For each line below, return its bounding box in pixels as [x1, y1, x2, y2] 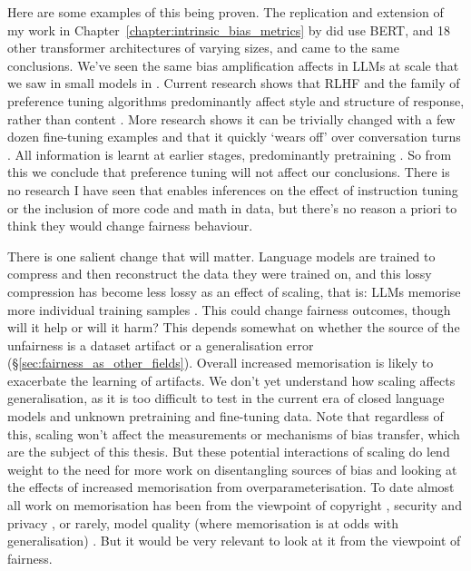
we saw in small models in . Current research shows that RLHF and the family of [7, 74, 460, 93]
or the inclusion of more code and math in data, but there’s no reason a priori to [7, 198, 457, 217]
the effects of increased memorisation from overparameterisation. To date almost [7, 477, 455, 497]
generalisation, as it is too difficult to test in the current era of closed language [7, 389, 445, 408]
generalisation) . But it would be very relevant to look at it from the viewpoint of [7, 531, 461, 550]
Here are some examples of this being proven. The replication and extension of [7, 3, 444, 21]
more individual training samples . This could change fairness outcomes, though [7, 300, 451, 319]
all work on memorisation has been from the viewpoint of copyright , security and [7, 496, 462, 515]
